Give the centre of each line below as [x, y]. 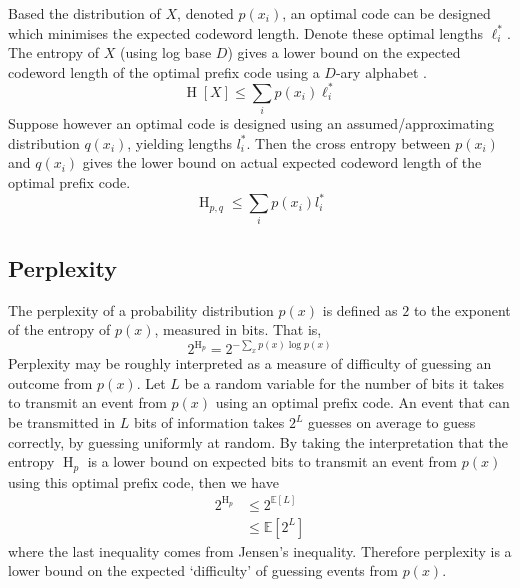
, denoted [205, 13]
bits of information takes [209, 422]
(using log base [165, 52]
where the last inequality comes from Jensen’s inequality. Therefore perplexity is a [260, 550]
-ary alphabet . [381, 71]
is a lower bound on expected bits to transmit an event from [272, 461]
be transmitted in [62, 422]
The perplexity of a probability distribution [141, 309]
